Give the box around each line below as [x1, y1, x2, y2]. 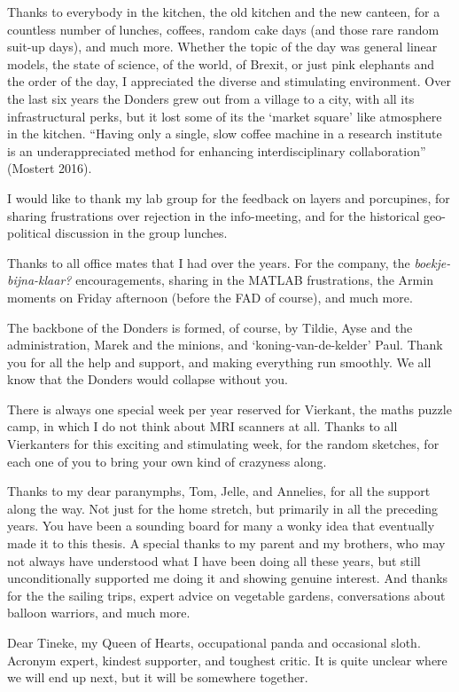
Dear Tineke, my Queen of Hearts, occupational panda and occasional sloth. [7, 633, 421, 651]
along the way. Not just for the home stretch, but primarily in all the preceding [7, 499, 439, 517]
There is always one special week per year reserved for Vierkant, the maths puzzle [7, 399, 452, 418]
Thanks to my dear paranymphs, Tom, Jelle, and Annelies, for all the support [7, 482, 431, 500]
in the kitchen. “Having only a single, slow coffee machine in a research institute [7, 124, 442, 143]
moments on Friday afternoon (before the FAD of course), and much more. [7, 287, 413, 306]
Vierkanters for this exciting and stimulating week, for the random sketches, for [7, 435, 440, 453]
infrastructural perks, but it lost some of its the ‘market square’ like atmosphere [7, 106, 442, 125]
